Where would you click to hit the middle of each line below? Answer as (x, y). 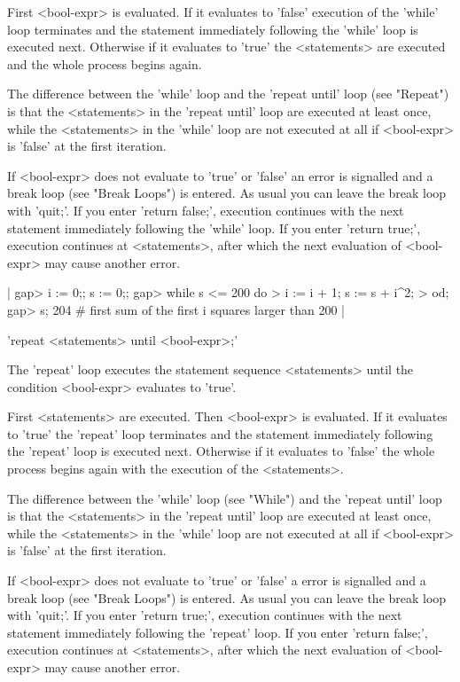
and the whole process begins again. (105, 63)
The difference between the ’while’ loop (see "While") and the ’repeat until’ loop (225, 498)
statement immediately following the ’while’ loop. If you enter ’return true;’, (214, 227)
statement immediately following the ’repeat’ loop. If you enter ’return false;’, (218, 632)
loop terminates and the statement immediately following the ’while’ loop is (213, 29)
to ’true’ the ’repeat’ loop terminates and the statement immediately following (220, 433)
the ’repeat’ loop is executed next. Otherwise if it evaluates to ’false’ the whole (221, 451)
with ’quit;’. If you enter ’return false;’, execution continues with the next (206, 210)
